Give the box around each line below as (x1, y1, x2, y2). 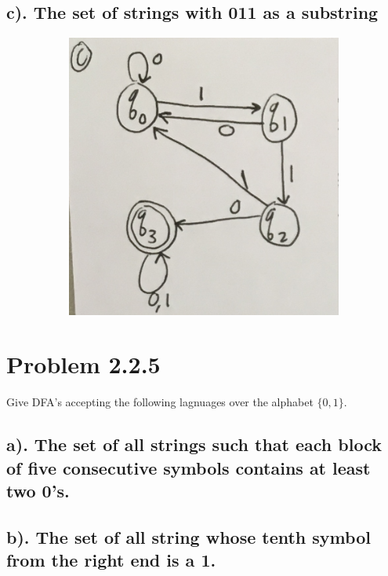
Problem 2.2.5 (6, 348, 161, 380)
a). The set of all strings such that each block (6, 432, 382, 457)
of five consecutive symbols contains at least (6, 455, 371, 479)
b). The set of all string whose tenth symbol (6, 524, 371, 548)
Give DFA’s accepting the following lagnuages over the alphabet (6, 394, 314, 410)
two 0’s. (6, 479, 70, 503)
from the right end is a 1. (6, 548, 216, 572)
